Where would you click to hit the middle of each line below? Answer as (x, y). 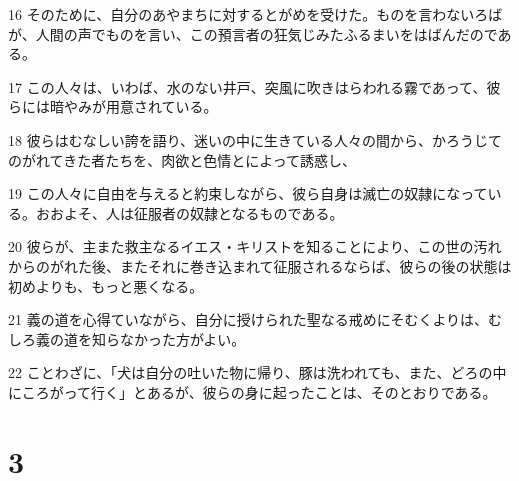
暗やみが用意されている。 (133, 106)
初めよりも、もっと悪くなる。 (106, 285)
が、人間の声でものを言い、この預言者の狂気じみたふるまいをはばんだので (253, 33)
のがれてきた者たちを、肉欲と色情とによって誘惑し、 (182, 159)
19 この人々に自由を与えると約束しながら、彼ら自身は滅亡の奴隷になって (248, 193)
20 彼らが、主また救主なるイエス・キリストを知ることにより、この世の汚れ (255, 246)
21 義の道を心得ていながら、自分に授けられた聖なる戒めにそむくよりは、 (248, 319)
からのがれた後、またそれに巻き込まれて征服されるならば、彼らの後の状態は (260, 265)
